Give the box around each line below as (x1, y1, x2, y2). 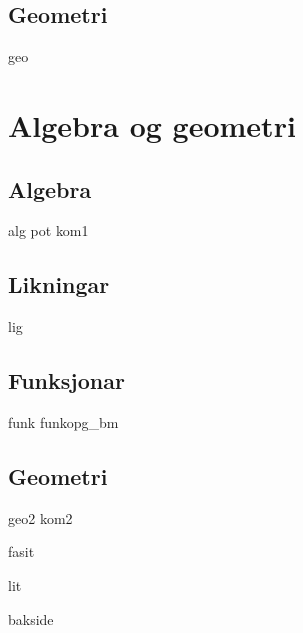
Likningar (8, 269, 110, 300)
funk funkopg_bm (8, 411, 119, 432)
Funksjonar (8, 365, 125, 396)
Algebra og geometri (8, 104, 296, 145)
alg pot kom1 (8, 220, 89, 241)
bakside (8, 608, 54, 629)
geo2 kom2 (8, 507, 73, 528)
